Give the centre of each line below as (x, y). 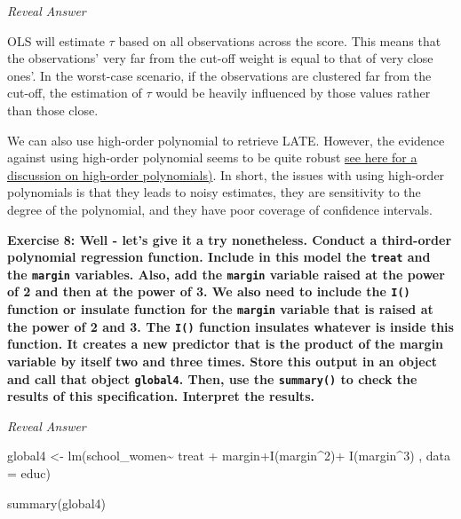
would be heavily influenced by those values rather (293, 93)
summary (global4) (56, 503)
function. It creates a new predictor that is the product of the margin (226, 344)
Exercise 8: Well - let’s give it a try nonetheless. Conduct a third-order (230, 239)
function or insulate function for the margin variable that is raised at (220, 309)
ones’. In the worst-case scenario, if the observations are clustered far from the (219, 75)
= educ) (29, 473)
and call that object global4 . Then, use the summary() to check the (212, 378)
